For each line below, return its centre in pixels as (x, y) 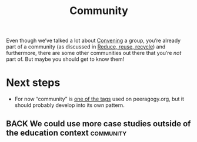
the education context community (66, 133)
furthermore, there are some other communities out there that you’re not (94, 53)
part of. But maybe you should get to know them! (65, 59)
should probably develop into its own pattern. (69, 105)
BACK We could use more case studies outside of (98, 124)
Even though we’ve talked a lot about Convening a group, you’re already (94, 41)
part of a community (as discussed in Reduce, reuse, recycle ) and (86, 47)
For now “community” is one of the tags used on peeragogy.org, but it (99, 99)
